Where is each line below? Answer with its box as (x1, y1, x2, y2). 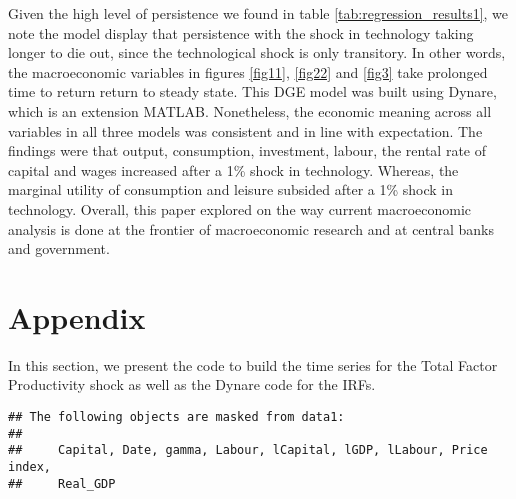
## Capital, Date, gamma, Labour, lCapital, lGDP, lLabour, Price (8, 443, 488, 458)
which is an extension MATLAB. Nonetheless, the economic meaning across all (8, 100, 492, 121)
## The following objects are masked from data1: (8, 410, 345, 425)
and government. (8, 238, 110, 259)
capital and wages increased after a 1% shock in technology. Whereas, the (8, 159, 459, 180)
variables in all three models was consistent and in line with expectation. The (8, 120, 483, 141)
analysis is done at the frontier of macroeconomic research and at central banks (8, 218, 494, 239)
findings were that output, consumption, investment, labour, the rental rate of (8, 140, 486, 161)
